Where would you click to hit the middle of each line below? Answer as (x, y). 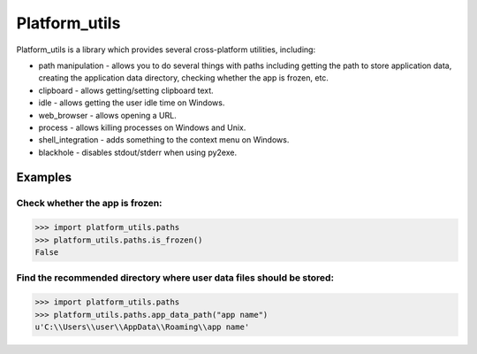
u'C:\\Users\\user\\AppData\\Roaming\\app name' (142, 327)
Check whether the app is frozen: (89, 204)
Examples (44, 177)
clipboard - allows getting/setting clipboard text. (126, 90)
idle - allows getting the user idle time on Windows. (132, 103)
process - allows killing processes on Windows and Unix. (142, 127)
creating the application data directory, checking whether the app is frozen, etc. (183, 78)
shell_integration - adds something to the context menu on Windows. (164, 140)
